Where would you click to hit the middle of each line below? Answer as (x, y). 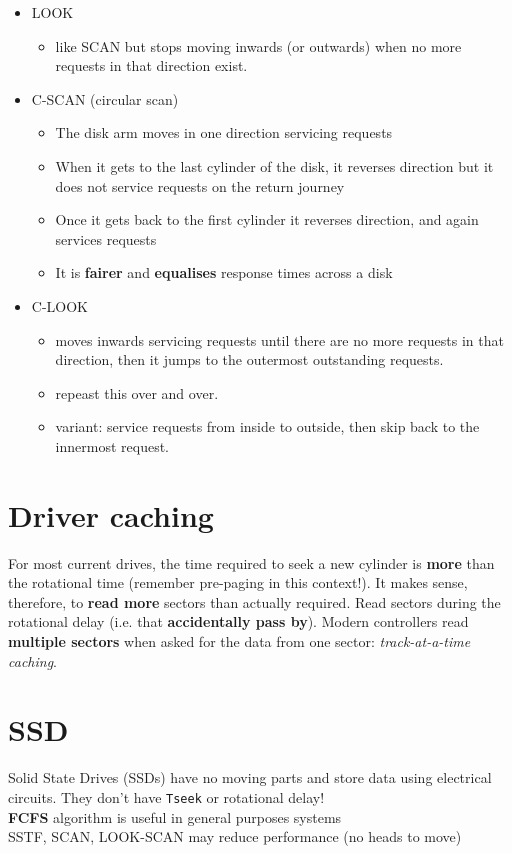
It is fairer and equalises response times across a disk (224, 272)
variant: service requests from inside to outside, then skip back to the (267, 426)
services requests (106, 238)
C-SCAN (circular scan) (105, 98)
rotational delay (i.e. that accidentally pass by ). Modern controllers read (238, 621)
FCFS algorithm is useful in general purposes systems (175, 816)
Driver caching (111, 514)
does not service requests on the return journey (200, 185)
